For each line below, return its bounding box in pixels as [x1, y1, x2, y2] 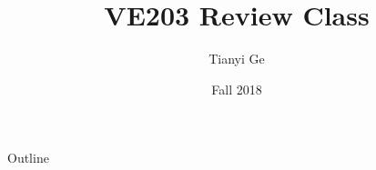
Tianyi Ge [208, 49, 265, 68]
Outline [7, 148, 49, 167]
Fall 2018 [211, 79, 262, 98]
